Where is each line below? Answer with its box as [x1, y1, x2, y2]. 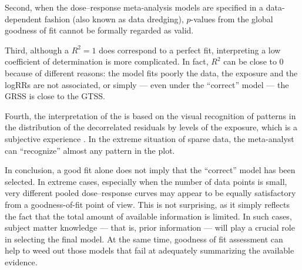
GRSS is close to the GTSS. [5, 90, 105, 102]
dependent [5, 12, 42, 25]
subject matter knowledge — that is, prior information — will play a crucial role [5, 221, 295, 234]
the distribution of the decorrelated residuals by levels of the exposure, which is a [5, 121, 298, 133]
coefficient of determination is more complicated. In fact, [5, 55, 209, 67]
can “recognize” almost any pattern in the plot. [5, 144, 175, 156]
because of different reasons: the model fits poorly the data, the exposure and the [5, 66, 298, 79]
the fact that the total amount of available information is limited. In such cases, [5, 210, 292, 222]
